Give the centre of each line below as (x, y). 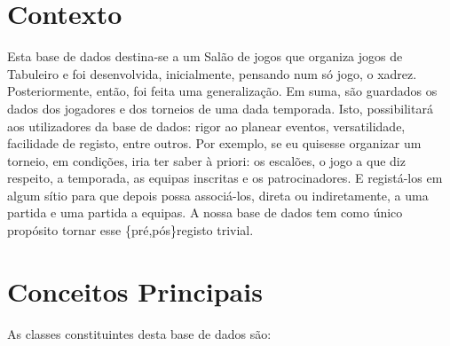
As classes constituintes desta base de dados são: (139, 333)
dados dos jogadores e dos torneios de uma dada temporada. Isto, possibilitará (220, 108)
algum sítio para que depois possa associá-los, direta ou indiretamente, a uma (218, 195)
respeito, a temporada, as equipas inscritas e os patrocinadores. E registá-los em (225, 178)
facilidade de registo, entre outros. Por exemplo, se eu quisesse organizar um (214, 143)
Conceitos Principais (135, 291)
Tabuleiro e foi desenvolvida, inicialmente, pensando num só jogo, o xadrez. (212, 73)
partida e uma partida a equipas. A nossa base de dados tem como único (205, 212)
